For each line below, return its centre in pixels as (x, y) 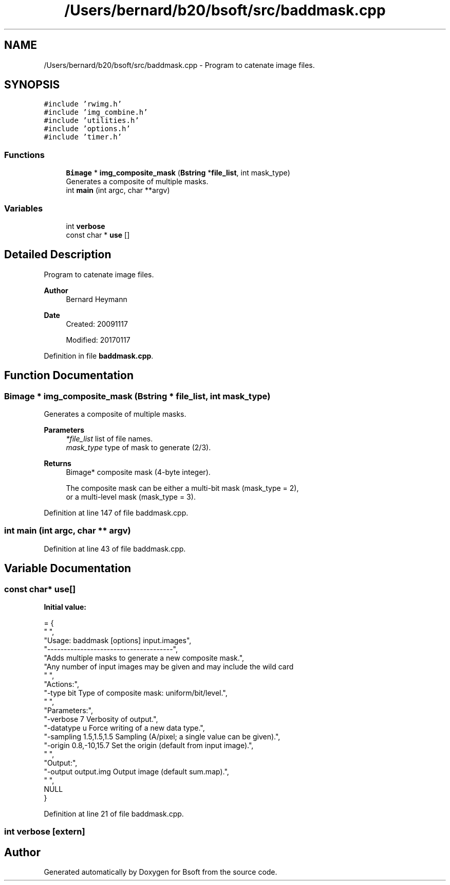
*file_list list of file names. (109, 439)
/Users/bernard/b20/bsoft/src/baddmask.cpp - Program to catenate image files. (179, 65)
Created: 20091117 (97, 324)
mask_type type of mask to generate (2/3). (138, 447)
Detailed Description (58, 255)
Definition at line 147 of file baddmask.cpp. (116, 513)
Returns (58, 463)
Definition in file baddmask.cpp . (99, 356)
